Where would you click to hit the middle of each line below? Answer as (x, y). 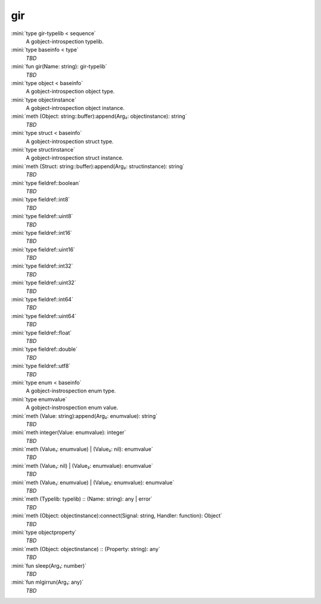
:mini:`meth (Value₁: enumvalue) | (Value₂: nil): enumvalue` (82, 449)
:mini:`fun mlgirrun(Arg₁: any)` (47, 582)
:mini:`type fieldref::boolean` (46, 183)
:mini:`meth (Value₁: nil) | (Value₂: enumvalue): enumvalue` (82, 465)
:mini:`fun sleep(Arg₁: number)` (49, 565)
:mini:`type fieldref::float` (41, 332)
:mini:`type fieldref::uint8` (42, 216)
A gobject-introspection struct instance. (75, 158)
